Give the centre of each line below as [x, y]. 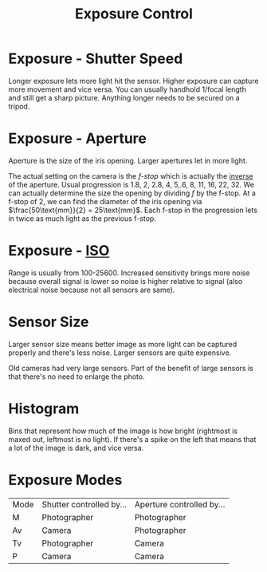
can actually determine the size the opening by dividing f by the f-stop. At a [132, 193]
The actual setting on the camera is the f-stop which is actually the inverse [131, 176]
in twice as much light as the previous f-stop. [82, 218]
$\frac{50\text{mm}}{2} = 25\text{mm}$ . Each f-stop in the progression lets [133, 210]
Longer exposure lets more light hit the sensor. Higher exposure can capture [133, 81]
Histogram [44, 408]
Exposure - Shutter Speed [96, 59]
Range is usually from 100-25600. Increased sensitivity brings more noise [129, 273]
